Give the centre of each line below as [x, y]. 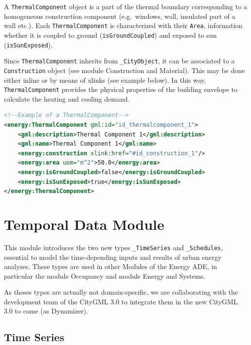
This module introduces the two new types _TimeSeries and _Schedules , [113, 247]
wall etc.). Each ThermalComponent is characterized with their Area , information [123, 25]
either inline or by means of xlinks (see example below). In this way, [105, 80]
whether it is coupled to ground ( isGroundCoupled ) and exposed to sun [110, 35]
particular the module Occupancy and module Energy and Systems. [105, 276]
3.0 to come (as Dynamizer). [46, 311]
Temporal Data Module [84, 224]
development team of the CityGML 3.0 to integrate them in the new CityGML [121, 301]
